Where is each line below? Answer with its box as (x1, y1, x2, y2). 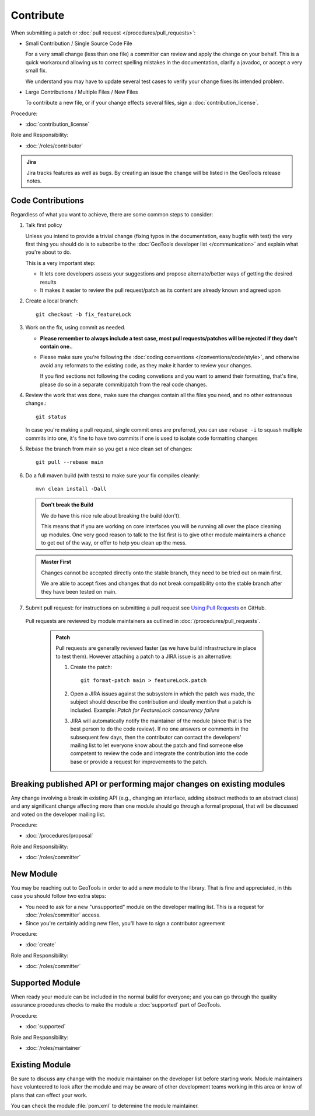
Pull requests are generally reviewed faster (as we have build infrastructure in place (55, 645, 257, 652)
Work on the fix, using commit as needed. (25, 324, 126, 331)
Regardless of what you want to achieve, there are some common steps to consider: (10, 211, 213, 218)
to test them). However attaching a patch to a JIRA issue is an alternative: (55, 653, 232, 660)
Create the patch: (70, 663, 113, 670)
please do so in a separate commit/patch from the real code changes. (40, 381, 208, 388)
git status (36, 413, 67, 420)
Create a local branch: (25, 297, 79, 304)
